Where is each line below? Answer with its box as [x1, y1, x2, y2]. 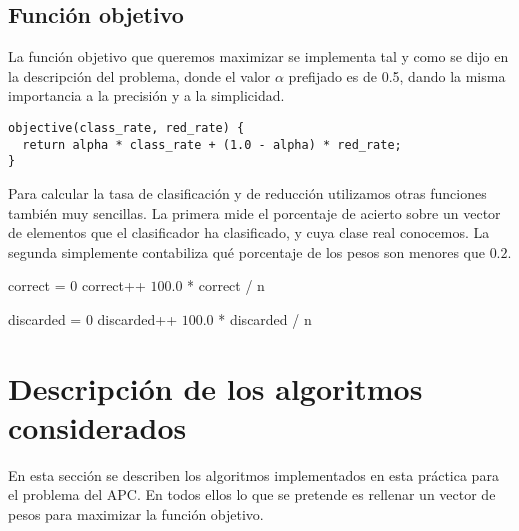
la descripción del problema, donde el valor [8, 65, 271, 86]
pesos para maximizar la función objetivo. [8, 504, 264, 525]
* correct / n [187, 275, 265, 296]
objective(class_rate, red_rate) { [8, 120, 245, 135]
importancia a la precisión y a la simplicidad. [8, 85, 285, 106]
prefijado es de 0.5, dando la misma [288, 65, 506, 86]
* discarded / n [218, 308, 312, 329]
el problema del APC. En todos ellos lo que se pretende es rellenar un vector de [8, 484, 496, 505]
